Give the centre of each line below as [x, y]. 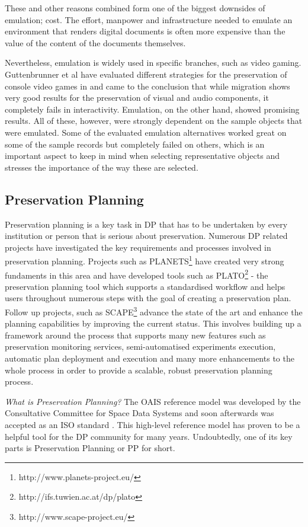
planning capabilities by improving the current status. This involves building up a [153, 323]
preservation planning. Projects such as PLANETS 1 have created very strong [145, 260]
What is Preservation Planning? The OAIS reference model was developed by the [153, 401]
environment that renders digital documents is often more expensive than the [145, 31]
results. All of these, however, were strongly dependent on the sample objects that [154, 121]
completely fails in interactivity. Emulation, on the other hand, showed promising [152, 109]
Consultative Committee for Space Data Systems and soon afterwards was [139, 413]
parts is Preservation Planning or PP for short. [90, 448]
